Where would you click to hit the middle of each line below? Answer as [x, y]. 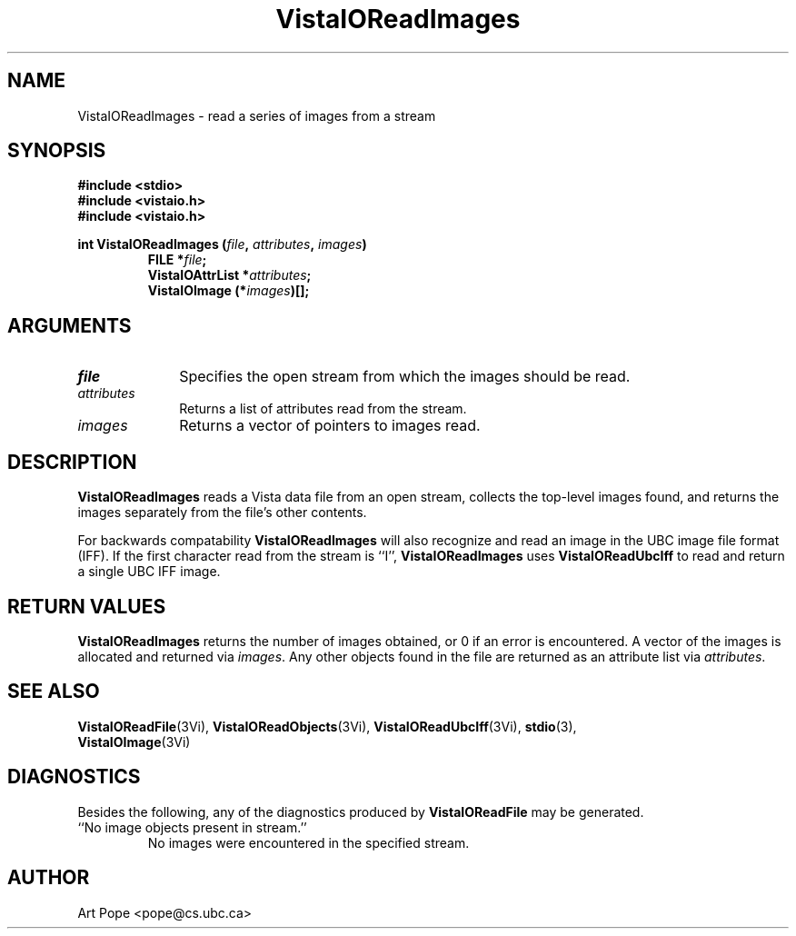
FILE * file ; [177, 260]
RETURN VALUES [87, 606]
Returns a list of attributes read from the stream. [323, 409]
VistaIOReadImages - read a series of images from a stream [257, 115]
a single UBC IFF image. [149, 572]
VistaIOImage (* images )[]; [229, 291]
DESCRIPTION [72, 462]
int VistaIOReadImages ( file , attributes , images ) [222, 244]
